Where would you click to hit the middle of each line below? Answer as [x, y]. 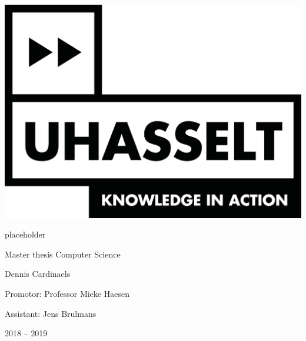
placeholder [25, 234]
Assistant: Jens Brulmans [51, 313]
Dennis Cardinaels [38, 274]
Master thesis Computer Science [63, 254]
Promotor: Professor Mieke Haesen [67, 293]
